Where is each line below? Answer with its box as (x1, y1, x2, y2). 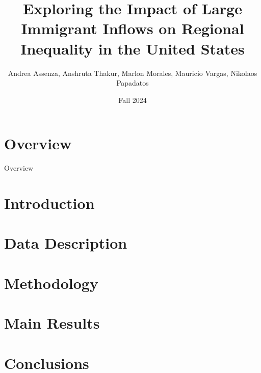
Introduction (4, 193, 95, 213)
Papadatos (116, 77, 149, 88)
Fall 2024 (118, 94, 147, 105)
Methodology (4, 272, 98, 293)
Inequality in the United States (20, 38, 245, 59)
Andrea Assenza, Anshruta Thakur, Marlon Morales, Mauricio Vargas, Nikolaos (8, 67, 257, 78)
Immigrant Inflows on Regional (21, 18, 244, 39)
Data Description (4, 232, 127, 253)
